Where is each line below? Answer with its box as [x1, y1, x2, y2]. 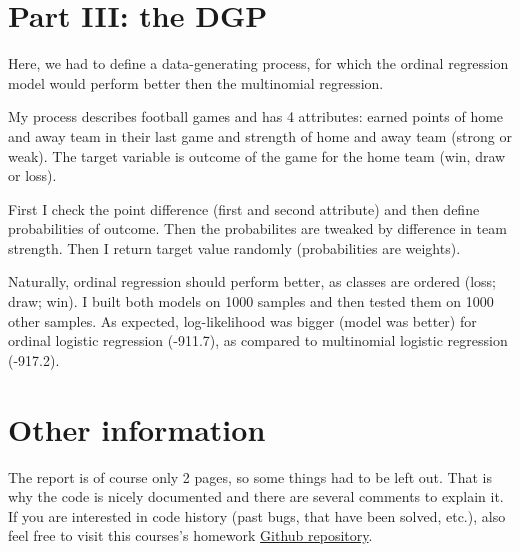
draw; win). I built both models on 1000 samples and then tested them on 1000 [8, 291, 494, 312]
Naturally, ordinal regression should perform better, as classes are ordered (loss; [8, 271, 496, 292]
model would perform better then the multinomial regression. [8, 72, 384, 93]
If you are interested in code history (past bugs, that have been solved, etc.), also [8, 505, 506, 526]
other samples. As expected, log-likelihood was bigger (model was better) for [8, 310, 477, 331]
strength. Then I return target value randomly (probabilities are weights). [8, 237, 461, 258]
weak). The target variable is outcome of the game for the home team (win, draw [8, 145, 506, 166]
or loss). [8, 165, 57, 186]
